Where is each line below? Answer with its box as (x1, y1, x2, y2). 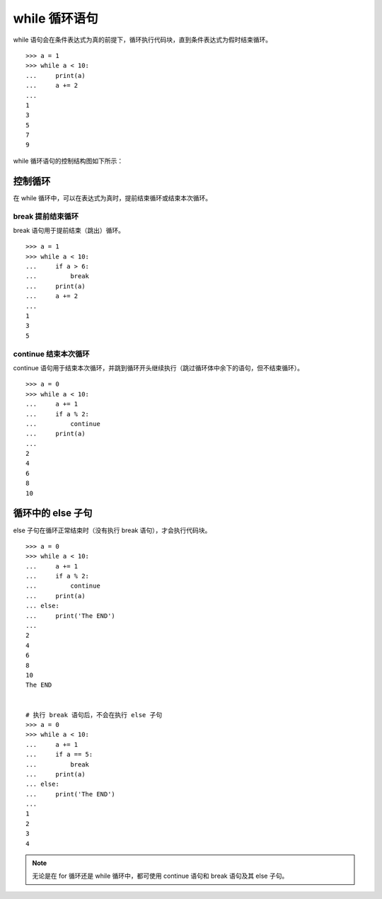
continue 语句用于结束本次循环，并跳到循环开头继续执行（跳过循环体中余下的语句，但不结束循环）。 (13, 363, 304, 372)
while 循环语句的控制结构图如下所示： (13, 156, 124, 165)
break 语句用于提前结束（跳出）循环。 (13, 226, 125, 234)
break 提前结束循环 (13, 211, 79, 221)
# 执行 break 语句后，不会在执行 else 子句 (25, 711, 163, 718)
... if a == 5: (25, 750, 93, 759)
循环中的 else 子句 (13, 507, 93, 520)
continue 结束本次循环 (13, 349, 90, 359)
